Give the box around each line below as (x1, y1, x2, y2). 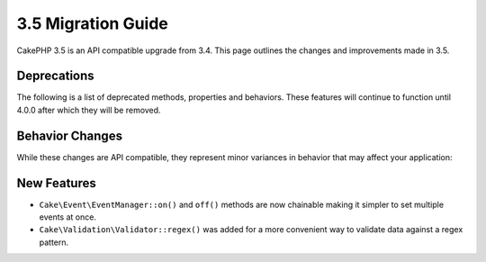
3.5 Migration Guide (16, 14, 168, 33)
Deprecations (16, 68, 94, 84)
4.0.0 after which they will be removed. (16, 104, 161, 115)
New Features (16, 176, 96, 191)
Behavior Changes (16, 128, 123, 143)
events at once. (39, 212, 96, 222)
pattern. (39, 237, 69, 248)
